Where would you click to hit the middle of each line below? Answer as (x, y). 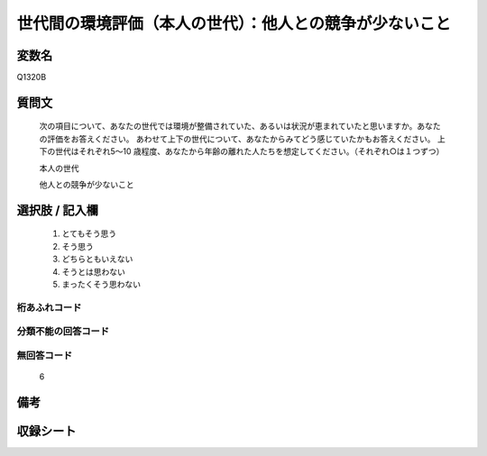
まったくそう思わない (101, 284)
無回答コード (45, 355)
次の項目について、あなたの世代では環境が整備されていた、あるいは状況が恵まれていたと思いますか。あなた (240, 126)
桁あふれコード (49, 307)
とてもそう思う (89, 233)
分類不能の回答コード (63, 332)
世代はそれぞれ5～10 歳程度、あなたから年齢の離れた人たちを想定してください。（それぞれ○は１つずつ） (249, 151)
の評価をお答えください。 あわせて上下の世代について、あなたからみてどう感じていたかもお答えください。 (237, 139)
